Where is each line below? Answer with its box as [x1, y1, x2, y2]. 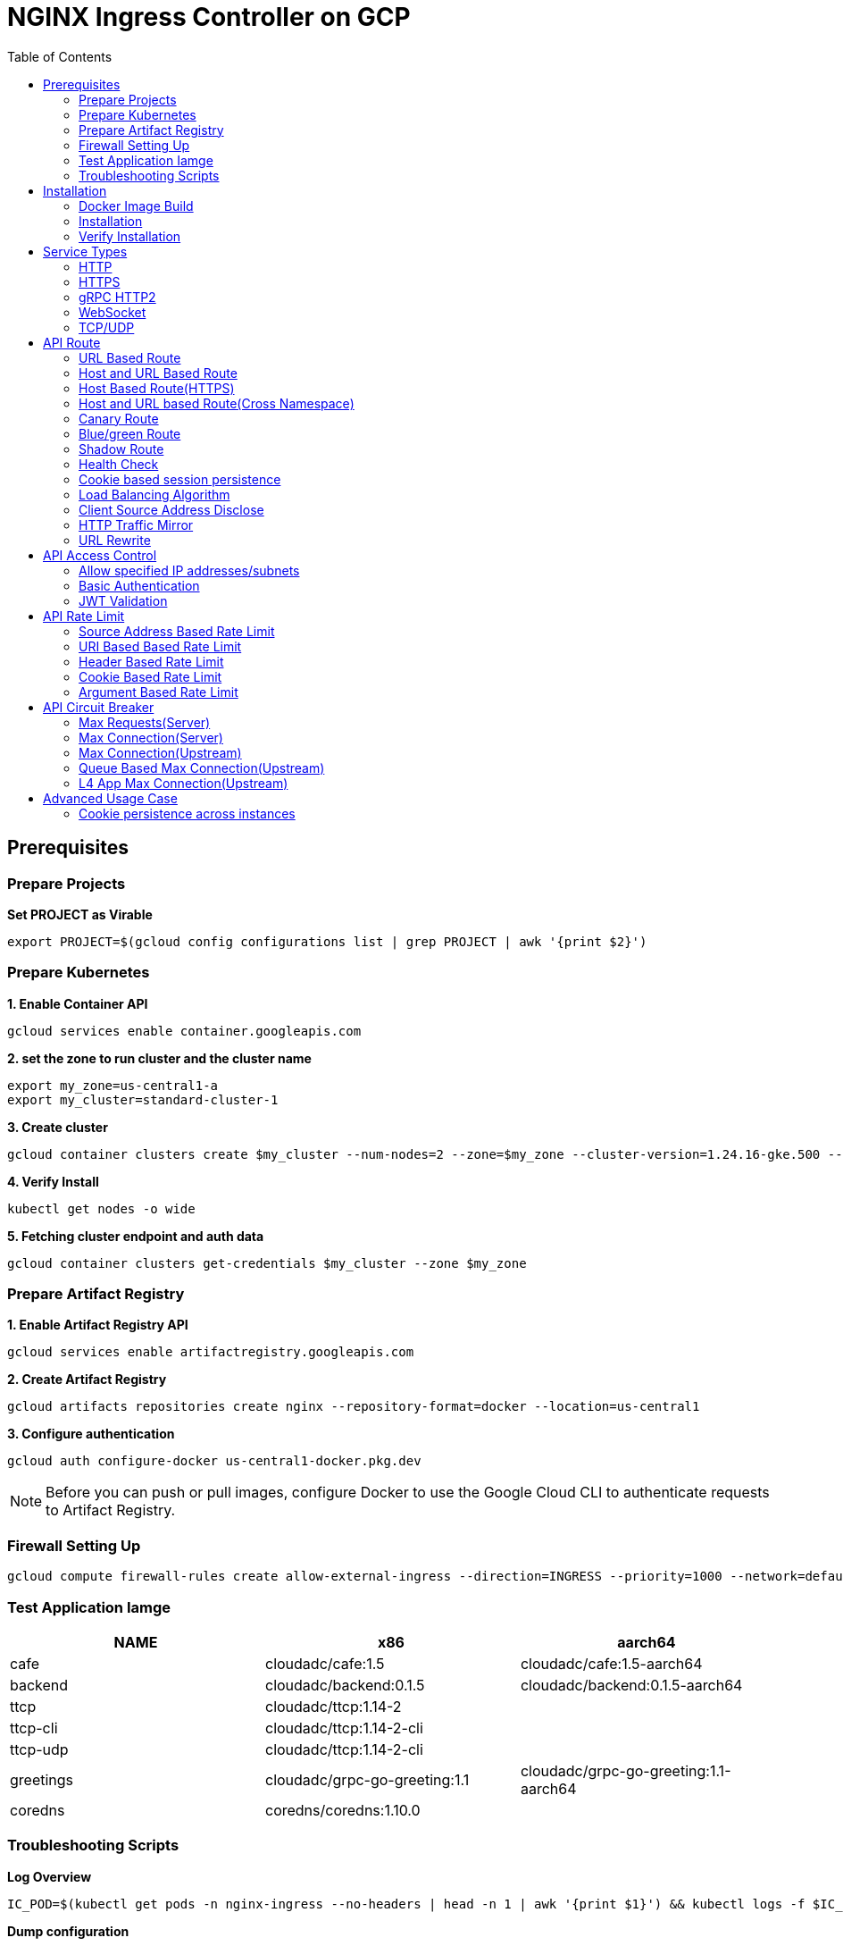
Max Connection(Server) [79, 729, 223, 745]
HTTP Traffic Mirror [79, 516, 194, 533]
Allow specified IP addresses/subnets [79, 562, 300, 578]
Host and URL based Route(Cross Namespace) [79, 395, 355, 411]
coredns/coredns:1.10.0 [264, 1800, 421, 1819]
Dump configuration [7, 1923, 129, 1939]
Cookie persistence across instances [79, 805, 296, 821]
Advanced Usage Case [43, 790, 178, 806]
